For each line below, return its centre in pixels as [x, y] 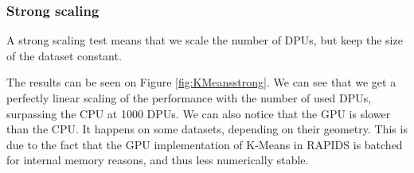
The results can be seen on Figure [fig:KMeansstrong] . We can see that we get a [201, 82]
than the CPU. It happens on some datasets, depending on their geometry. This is [207, 129]
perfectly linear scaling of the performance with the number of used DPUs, [189, 98]
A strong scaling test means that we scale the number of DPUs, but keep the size [205, 40]
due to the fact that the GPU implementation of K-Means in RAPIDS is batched [205, 144]
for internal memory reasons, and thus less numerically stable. [158, 160]
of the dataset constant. [64, 55]
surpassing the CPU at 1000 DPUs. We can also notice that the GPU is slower [199, 113]
